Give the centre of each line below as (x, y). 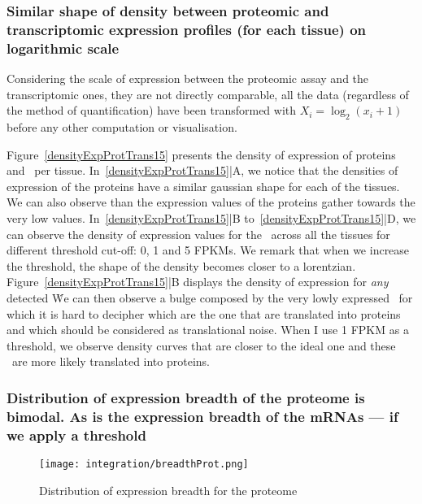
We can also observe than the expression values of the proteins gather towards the (211, 202)
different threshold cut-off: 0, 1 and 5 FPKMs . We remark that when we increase (208, 250)
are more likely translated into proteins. (111, 361)
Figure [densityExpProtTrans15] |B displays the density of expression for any (198, 282)
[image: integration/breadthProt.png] (144, 465)
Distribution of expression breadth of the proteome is (186, 397)
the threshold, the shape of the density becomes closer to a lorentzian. (181, 265)
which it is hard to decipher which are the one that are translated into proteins (204, 313)
